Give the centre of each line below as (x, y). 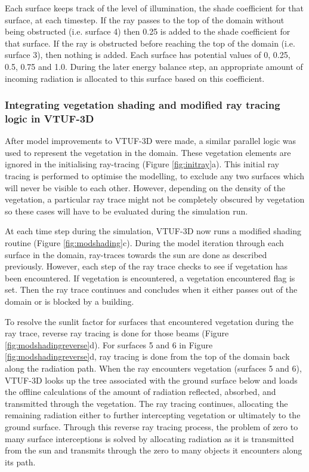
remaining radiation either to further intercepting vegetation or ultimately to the (153, 415)
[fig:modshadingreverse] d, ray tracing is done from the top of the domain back (147, 356)
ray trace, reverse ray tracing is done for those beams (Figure (117, 333)
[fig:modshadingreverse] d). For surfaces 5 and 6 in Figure (109, 344)
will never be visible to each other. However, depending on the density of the (145, 187)
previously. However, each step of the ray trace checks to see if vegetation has (146, 266)
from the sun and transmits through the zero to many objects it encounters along (154, 450)
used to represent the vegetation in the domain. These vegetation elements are (148, 152)
